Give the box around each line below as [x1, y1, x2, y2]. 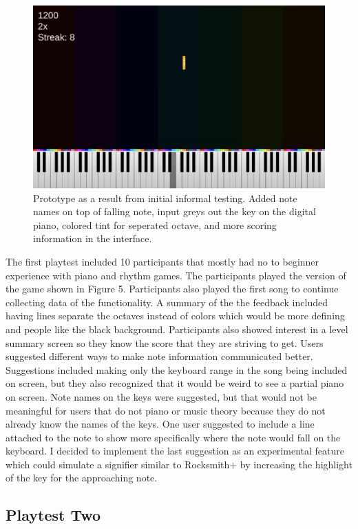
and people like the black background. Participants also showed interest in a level [6, 321, 348, 336]
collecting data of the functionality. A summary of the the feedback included [6, 295, 328, 309]
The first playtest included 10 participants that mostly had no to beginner [6, 254, 319, 268]
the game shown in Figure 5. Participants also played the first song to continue [6, 281, 339, 296]
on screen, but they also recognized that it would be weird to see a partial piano [6, 376, 344, 390]
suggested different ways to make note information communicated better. [6, 349, 313, 363]
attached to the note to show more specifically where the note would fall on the [6, 430, 341, 444]
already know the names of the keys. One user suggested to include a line [6, 417, 315, 431]
